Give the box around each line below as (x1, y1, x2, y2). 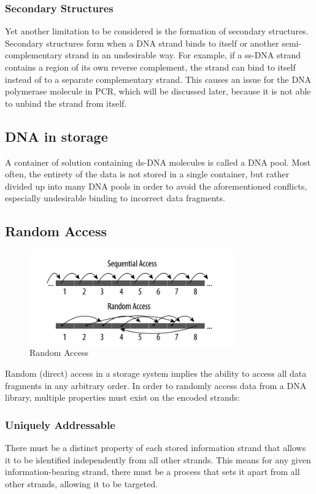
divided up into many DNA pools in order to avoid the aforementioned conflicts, (5, 179, 307, 192)
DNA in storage (5, 126, 108, 145)
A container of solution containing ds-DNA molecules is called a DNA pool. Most (5, 155, 311, 168)
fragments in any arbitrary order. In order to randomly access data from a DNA (5, 379, 307, 392)
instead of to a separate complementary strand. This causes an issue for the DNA (5, 72, 312, 85)
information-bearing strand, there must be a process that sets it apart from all (5, 465, 300, 478)
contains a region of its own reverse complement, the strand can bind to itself (5, 61, 296, 73)
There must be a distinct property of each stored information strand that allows (5, 441, 306, 453)
